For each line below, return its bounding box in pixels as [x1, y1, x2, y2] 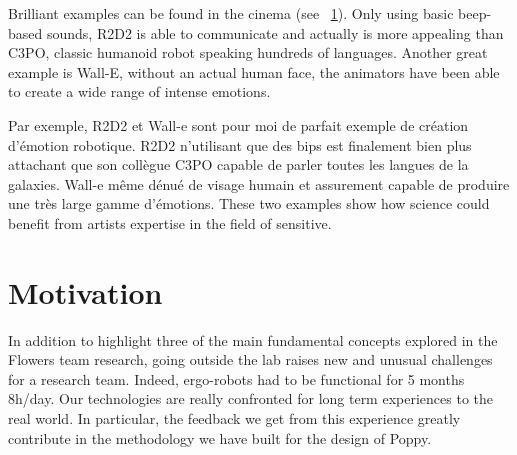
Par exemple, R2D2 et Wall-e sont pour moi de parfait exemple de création [8, 114, 469, 135]
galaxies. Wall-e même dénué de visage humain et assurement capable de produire [8, 173, 510, 194]
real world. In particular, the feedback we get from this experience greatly [8, 408, 461, 429]
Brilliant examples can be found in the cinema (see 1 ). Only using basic [8, 3, 454, 23]
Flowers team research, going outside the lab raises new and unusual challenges [8, 349, 493, 370]
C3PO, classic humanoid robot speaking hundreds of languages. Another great [8, 42, 488, 63]
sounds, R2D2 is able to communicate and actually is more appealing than [46, 22, 504, 43]
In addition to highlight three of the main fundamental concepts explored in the [8, 329, 498, 350]
